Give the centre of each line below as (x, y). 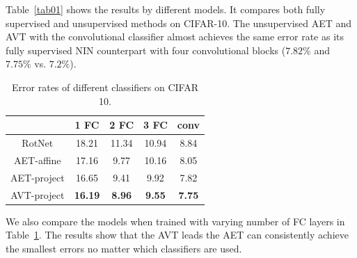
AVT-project (38, 194)
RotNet (38, 143)
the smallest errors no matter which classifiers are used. (124, 248)
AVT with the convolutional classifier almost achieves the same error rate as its (175, 37)
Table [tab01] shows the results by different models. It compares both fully (166, 9)
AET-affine (38, 160)
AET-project (38, 177)
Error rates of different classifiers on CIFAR (105, 87)
